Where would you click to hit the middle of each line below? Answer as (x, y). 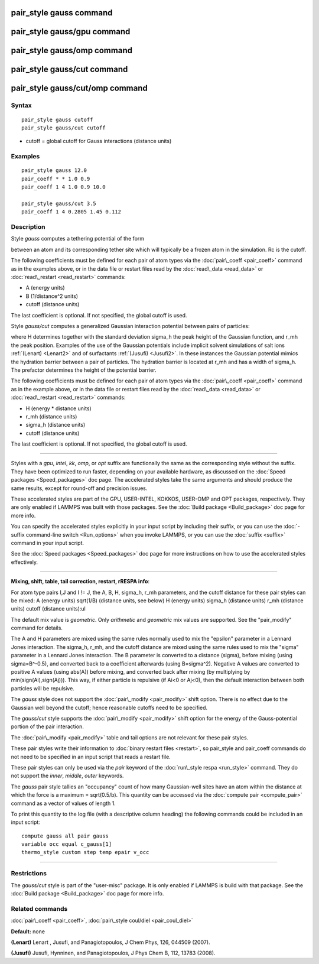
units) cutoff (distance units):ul (48, 609)
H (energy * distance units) (58, 408)
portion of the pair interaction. (47, 726)
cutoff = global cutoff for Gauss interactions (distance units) (99, 141)
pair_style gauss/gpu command (71, 32)
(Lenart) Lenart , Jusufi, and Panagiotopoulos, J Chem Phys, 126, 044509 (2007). (110, 942)
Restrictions (29, 874)
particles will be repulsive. (43, 688)
